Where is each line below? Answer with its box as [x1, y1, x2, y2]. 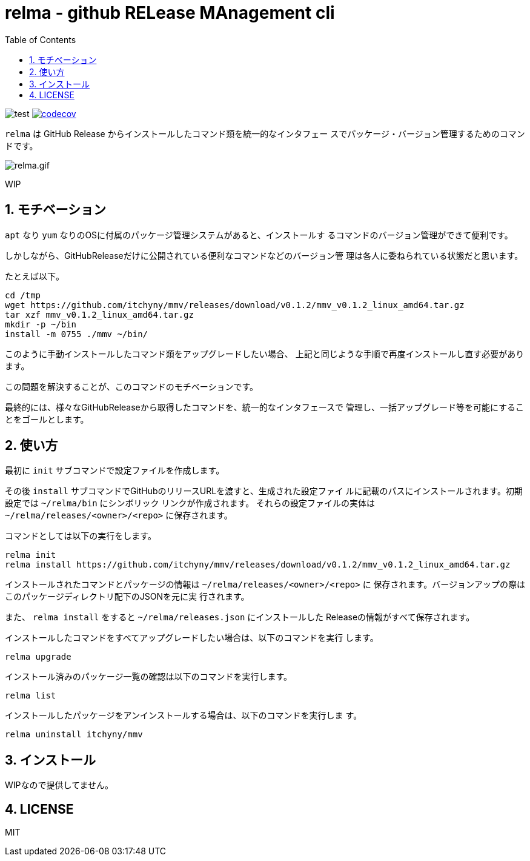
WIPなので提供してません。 [5, 780, 113, 791]
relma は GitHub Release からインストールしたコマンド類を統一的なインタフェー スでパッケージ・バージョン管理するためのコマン [5, 128, 525, 139]
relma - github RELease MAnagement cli [5, 2, 335, 23]
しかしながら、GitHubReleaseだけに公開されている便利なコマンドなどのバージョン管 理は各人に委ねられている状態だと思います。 [5, 250, 523, 261]
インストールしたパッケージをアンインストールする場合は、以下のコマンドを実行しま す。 [5, 710, 362, 721]
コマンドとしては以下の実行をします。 [5, 531, 156, 541]
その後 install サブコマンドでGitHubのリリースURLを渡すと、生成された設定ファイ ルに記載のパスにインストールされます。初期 [5, 486, 523, 497]
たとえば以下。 [5, 270, 64, 281]
